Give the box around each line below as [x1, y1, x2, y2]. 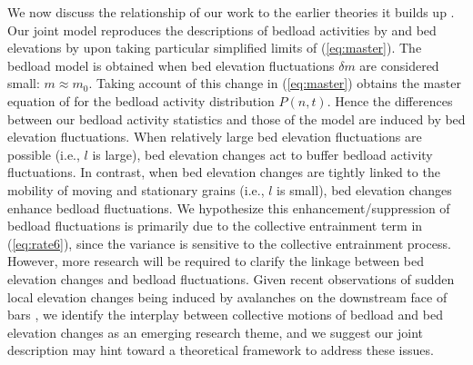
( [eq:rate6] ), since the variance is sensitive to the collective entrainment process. [7, 233, 451, 252]
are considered [359, 55, 439, 74]
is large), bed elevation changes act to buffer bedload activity [92, 144, 433, 163]
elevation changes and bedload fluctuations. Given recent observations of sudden [7, 269, 455, 288]
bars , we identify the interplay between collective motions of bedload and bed [7, 305, 443, 324]
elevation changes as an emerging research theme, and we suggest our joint [7, 322, 424, 341]
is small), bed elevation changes [277, 180, 452, 199]
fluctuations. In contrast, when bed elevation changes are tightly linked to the [7, 163, 440, 182]
